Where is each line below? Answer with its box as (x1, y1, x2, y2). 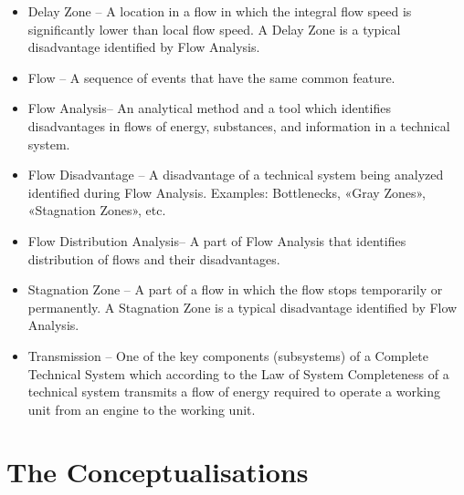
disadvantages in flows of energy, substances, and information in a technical (27, 116, 450, 135)
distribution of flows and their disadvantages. (27, 249, 280, 268)
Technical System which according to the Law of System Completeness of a (27, 364, 449, 383)
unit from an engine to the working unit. (27, 399, 256, 418)
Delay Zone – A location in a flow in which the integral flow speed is (27, 2, 412, 20)
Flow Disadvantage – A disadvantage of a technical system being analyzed (27, 165, 444, 184)
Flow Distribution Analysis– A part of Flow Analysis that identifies (27, 231, 406, 250)
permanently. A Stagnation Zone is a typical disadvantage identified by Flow (27, 297, 458, 316)
